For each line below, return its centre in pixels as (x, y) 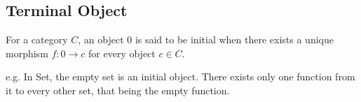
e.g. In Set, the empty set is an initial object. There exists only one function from (180, 76)
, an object (101, 39)
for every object (122, 53)
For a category (37, 39)
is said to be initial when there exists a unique (234, 39)
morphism (27, 53)
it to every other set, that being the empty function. (118, 90)
